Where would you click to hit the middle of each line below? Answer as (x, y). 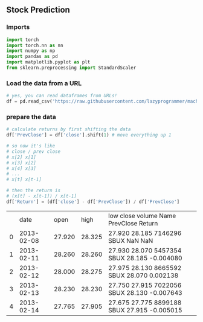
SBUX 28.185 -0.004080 (145, 258)
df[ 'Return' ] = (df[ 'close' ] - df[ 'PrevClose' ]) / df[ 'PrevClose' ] (93, 202)
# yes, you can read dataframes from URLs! (62, 96)
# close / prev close (34, 151)
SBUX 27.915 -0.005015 (145, 310)
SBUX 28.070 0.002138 (143, 275)
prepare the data (31, 117)
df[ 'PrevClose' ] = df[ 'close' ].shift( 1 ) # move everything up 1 (89, 135)
